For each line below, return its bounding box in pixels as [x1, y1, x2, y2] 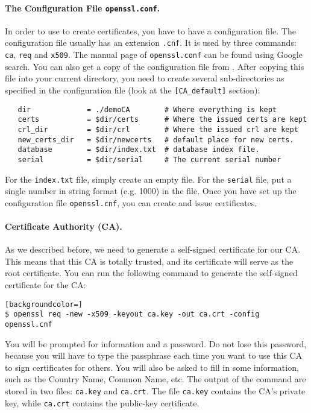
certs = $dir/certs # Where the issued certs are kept [17, 115, 307, 124]
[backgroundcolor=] [5, 300, 83, 309]
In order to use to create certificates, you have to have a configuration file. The [5, 24, 296, 37]
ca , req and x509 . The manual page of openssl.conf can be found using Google [5, 48, 303, 61]
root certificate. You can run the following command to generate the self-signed [5, 266, 298, 279]
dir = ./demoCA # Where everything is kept [17, 105, 277, 114]
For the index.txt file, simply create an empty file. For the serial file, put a [5, 172, 292, 185]
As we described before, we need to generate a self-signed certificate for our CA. [5, 243, 301, 256]
